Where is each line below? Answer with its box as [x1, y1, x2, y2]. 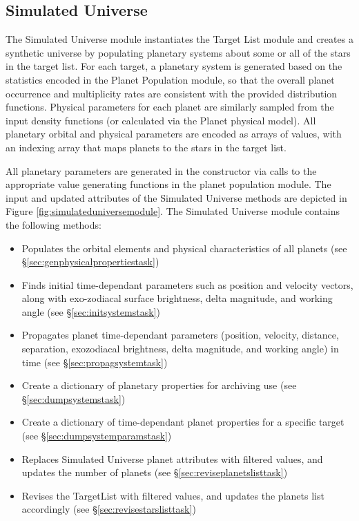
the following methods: [6, 217, 101, 231]
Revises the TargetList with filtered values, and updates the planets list [21, 488, 324, 502]
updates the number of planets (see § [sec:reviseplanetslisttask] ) [21, 465, 288, 480]
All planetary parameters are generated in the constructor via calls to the [6, 163, 317, 178]
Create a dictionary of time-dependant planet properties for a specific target [21, 415, 345, 429]
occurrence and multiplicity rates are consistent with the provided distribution [6, 86, 338, 100]
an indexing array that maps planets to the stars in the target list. [6, 140, 287, 154]
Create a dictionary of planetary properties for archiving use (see [21, 378, 297, 392]
